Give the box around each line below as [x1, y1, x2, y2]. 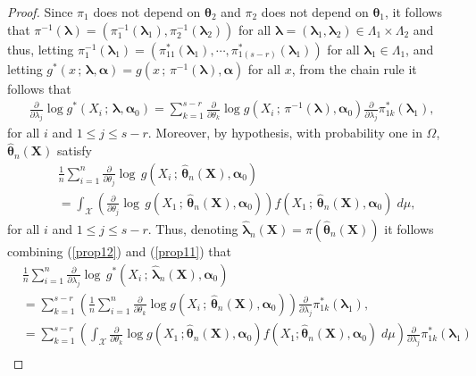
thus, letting [7, 39, 74, 58]
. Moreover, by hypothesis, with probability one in [147, 123, 422, 142]
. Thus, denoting [147, 219, 238, 238]
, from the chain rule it [291, 59, 417, 78]
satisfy [56, 141, 92, 160]
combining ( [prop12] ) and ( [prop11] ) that [7, 241, 232, 260]
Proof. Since [7, 3, 73, 21]
